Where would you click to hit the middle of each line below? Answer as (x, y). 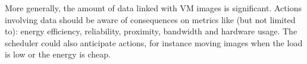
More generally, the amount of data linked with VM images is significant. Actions (153, 8)
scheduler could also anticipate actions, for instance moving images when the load (154, 42)
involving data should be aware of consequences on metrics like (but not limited (150, 19)
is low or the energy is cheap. (58, 54)
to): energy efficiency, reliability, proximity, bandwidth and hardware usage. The (151, 31)
